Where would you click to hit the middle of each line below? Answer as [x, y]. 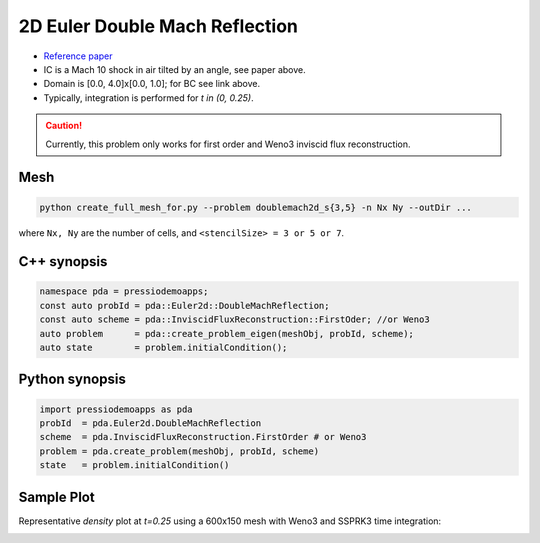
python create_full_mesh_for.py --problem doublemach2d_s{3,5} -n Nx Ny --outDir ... [255, 207]
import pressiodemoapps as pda [116, 409]
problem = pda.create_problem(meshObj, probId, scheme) [179, 451]
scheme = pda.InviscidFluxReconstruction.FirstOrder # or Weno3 [203, 437]
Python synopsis [72, 379]
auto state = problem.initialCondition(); [163, 348]
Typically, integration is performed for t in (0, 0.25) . [148, 97]
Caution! [64, 126]
